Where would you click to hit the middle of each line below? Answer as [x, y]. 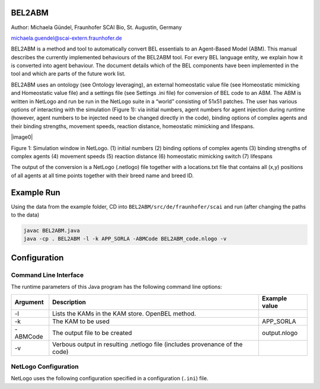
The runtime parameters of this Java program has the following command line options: [116, 287]
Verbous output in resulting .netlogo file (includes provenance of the [148, 344]
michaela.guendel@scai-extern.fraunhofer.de [67, 38]
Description [69, 302]
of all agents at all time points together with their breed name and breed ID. [102, 176]
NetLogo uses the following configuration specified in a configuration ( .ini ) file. [110, 378]
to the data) [25, 215]
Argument [29, 302]
